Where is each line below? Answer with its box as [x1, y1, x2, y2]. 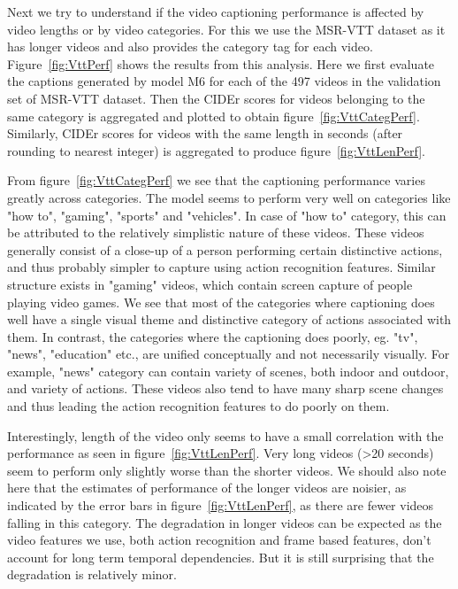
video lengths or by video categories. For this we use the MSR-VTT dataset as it [7, 19, 446, 38]
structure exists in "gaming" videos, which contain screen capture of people [7, 275, 413, 293]
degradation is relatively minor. [7, 565, 177, 584]
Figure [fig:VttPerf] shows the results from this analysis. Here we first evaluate [7, 54, 435, 73]
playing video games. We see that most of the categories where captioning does [7, 292, 435, 311]
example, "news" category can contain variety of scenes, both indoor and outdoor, [7, 361, 449, 380]
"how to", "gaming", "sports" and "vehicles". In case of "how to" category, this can [7, 205, 447, 224]
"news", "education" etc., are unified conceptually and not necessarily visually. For [7, 345, 450, 363]
